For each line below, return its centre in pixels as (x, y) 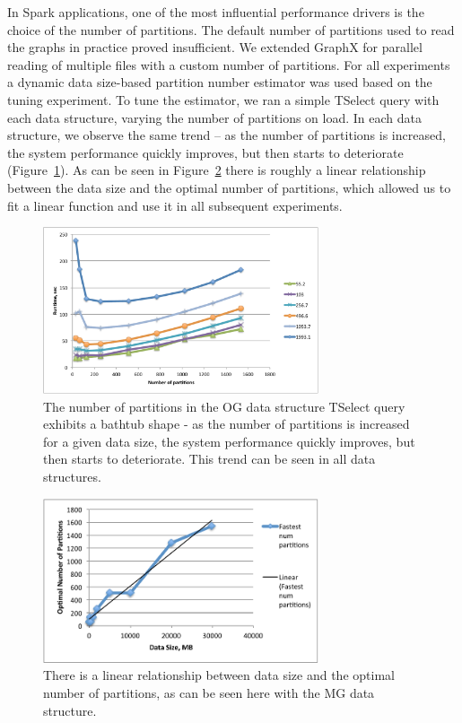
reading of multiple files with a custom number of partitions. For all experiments (229, 64)
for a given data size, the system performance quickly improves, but (229, 441)
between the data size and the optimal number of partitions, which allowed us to (229, 187)
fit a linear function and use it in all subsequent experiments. (175, 205)
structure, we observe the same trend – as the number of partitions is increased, (227, 135)
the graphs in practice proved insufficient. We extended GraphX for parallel (215, 47)
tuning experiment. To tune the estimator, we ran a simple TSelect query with (223, 99)
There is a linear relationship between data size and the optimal (219, 675)
